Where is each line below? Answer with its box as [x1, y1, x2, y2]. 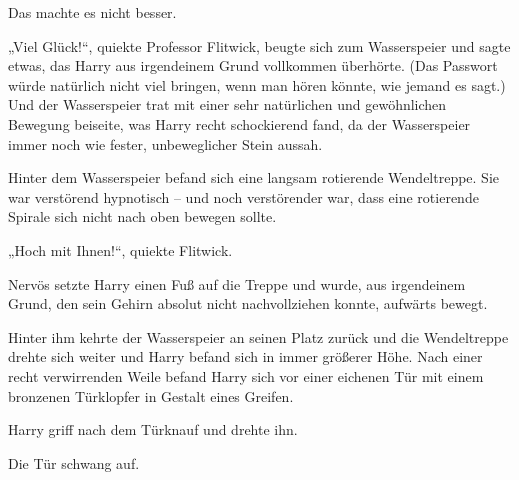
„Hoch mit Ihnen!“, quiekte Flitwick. [8, 239, 233, 260]
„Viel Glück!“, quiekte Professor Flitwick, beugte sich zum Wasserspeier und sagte [8, 35, 511, 56]
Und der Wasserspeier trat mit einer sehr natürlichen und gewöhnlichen [8, 94, 447, 115]
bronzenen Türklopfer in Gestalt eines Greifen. [8, 385, 294, 406]
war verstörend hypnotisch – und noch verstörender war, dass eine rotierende [8, 186, 479, 207]
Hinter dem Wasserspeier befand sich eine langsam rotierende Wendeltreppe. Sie [8, 167, 500, 188]
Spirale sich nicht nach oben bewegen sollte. [8, 206, 277, 227]
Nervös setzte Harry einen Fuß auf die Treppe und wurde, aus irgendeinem [8, 273, 466, 294]
